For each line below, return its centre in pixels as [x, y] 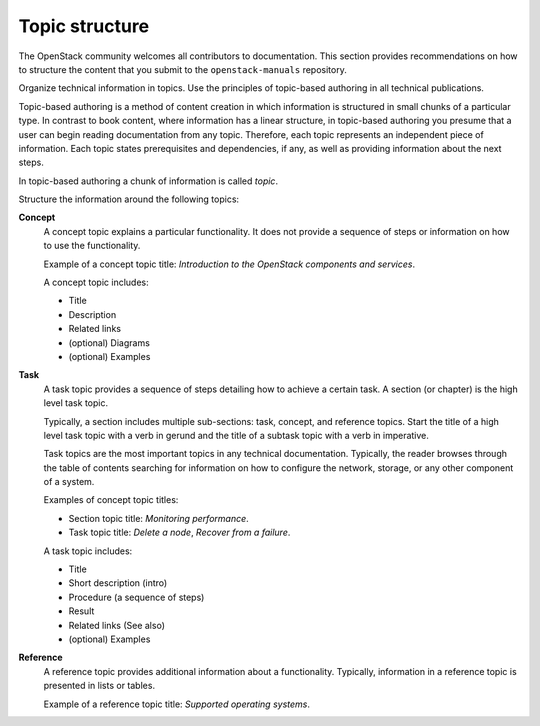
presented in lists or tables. [99, 686]
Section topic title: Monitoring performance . [158, 518]
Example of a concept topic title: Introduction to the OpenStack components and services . [229, 264]
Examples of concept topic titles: [111, 500]
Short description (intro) [118, 583]
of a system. [69, 482]
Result [81, 611]
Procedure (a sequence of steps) [136, 597]
